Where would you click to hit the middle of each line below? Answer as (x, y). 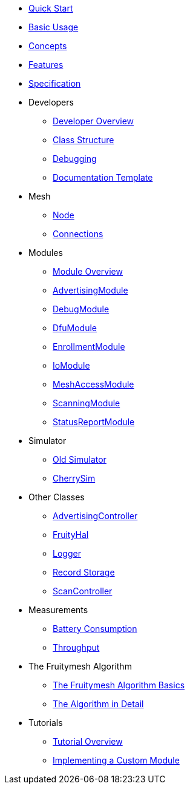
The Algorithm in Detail (98, 704)
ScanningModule (87, 403)
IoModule (71, 365)
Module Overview (88, 271)
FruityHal (71, 535)
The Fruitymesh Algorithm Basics (119, 685)
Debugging (75, 159)
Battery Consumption (95, 629)
